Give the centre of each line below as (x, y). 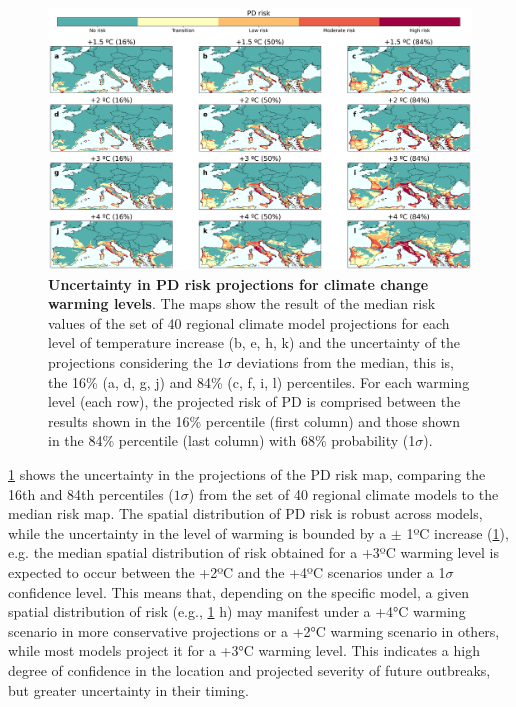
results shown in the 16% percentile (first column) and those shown (254, 420)
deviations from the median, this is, (345, 362)
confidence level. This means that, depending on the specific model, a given (239, 591)
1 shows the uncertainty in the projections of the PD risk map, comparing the (247, 474)
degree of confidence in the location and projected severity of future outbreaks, (249, 669)
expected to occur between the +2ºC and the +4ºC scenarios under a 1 (227, 572)
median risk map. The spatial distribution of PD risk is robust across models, (245, 513)
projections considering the (130, 362)
